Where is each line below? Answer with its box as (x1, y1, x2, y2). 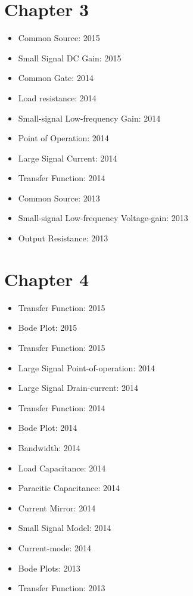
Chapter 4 (4, 266, 89, 291)
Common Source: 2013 (18, 191, 100, 204)
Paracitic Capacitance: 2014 (18, 482, 120, 494)
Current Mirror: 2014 (18, 501, 96, 514)
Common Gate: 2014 (18, 72, 94, 84)
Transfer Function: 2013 (18, 582, 105, 594)
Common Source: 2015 (18, 32, 100, 44)
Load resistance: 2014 (18, 91, 96, 104)
